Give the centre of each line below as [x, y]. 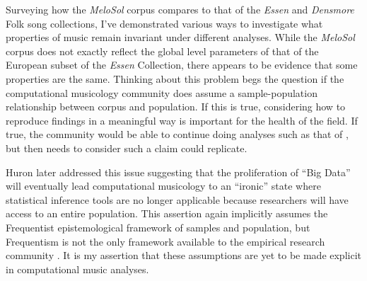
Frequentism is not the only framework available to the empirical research [165, 241]
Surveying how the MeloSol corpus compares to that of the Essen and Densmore [180, 9]
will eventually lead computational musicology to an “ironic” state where [163, 186]
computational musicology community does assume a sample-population [162, 92]
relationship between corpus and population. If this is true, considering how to [176, 107]
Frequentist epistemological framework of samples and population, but [158, 227]
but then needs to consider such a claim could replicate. [127, 148]
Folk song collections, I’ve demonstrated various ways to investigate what [164, 23]
